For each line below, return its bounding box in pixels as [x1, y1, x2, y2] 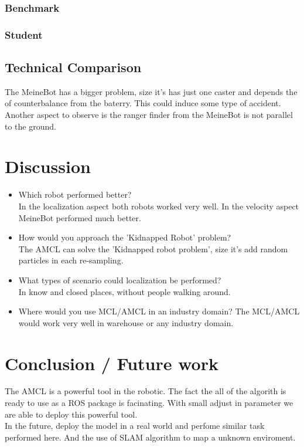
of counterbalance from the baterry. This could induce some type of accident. [5, 97, 281, 109]
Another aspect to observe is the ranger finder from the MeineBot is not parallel [5, 109, 293, 121]
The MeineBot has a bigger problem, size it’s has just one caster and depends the [5, 85, 298, 97]
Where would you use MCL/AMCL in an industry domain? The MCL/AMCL [18, 305, 300, 317]
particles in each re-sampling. [18, 254, 124, 266]
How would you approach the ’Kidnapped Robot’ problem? [18, 231, 231, 243]
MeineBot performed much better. [18, 211, 141, 223]
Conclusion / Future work [5, 351, 218, 375]
